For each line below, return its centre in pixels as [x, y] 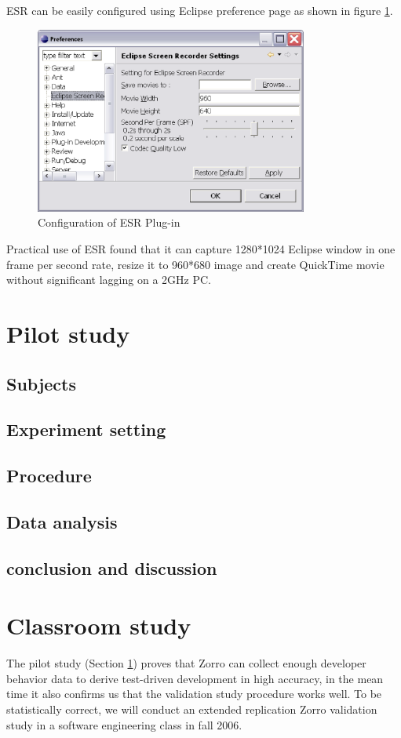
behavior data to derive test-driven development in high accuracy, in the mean [195, 678]
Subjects [42, 383]
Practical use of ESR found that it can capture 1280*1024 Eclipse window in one [201, 248]
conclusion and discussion [112, 567]
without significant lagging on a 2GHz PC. [109, 280]
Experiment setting [86, 429]
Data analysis [62, 521]
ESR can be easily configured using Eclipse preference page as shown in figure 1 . [200, 10]
